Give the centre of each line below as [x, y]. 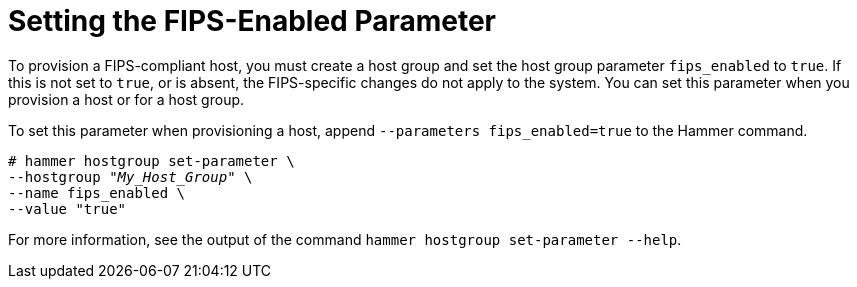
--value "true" [67, 208]
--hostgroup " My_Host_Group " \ [130, 176]
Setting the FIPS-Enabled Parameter [252, 21]
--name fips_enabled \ [97, 192]
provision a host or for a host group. [126, 99]
